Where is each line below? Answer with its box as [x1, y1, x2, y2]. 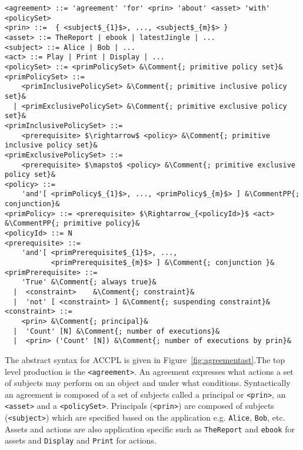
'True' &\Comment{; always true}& [21, 278, 157, 287]
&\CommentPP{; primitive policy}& [5, 219, 140, 228]
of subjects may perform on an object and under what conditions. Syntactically [5, 377, 291, 389]
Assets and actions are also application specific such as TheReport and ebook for [5, 422, 295, 435]
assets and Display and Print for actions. [5, 434, 157, 446]
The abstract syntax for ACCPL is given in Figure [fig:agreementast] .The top [5, 353, 285, 365]
